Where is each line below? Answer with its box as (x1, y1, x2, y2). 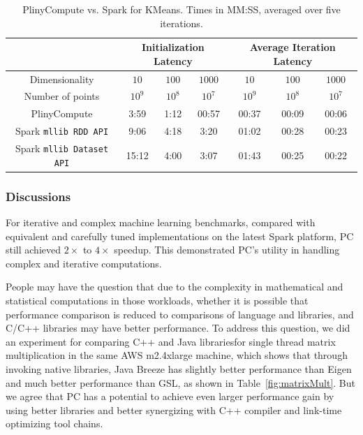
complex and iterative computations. (6, 256, 162, 270)
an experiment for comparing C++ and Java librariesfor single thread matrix (6, 334, 336, 348)
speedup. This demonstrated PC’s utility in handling (114, 242, 340, 257)
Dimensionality (29, 71, 94, 86)
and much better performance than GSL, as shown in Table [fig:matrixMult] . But (6, 375, 355, 390)
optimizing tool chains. (6, 416, 103, 431)
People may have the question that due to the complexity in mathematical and (6, 279, 343, 294)
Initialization (141, 40, 205, 54)
